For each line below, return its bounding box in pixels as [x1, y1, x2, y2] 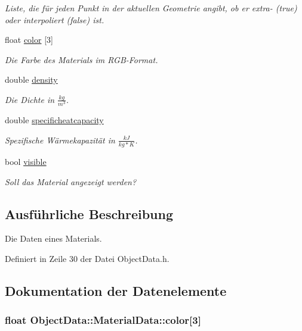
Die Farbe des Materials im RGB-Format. [5, 53, 158, 65]
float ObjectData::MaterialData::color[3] [5, 313, 201, 327]
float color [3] [5, 33, 53, 46]
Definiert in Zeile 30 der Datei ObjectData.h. [5, 252, 170, 264]
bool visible [5, 155, 47, 168]
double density [5, 73, 58, 86]
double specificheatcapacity [5, 114, 104, 126]
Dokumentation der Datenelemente [5, 281, 227, 299]
